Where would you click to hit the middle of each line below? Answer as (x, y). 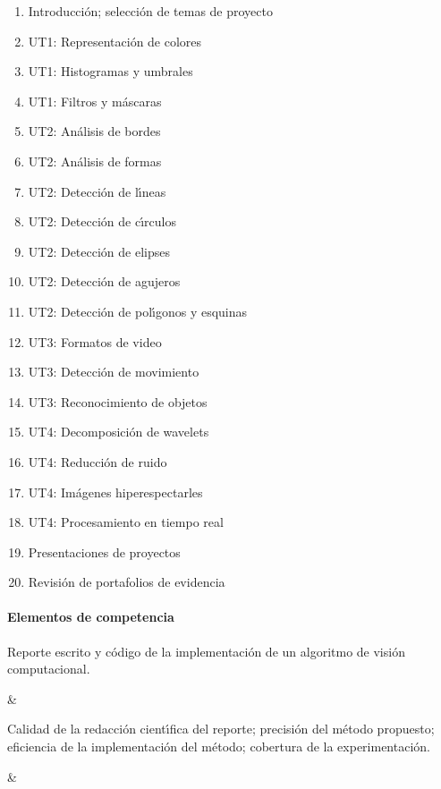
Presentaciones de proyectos (104, 551)
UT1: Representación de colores (115, 41)
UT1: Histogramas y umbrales (110, 71)
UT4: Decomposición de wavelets (119, 432)
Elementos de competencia (91, 617)
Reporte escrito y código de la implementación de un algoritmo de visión (206, 651)
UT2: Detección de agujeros (104, 281)
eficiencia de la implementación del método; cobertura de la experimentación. (219, 747)
